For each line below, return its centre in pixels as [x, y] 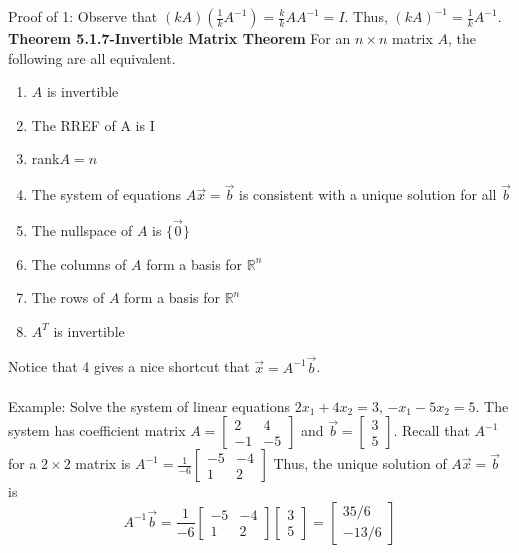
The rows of [68, 297]
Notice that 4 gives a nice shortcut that [129, 366]
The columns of [79, 263]
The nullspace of [82, 230]
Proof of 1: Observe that [83, 16]
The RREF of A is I [93, 124]
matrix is [103, 463]
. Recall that [431, 430]
